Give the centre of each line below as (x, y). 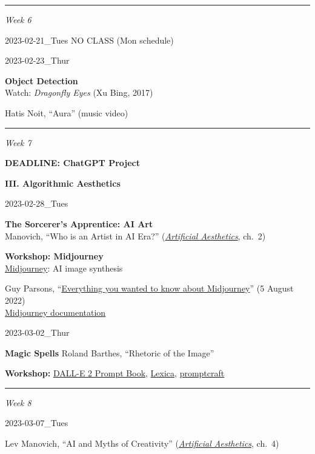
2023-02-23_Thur (37, 60)
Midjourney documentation (55, 312)
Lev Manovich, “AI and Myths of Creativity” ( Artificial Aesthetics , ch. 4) (142, 443)
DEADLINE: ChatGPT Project (72, 163)
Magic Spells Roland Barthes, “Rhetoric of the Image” (110, 352)
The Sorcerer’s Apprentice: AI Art (79, 223)
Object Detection (41, 80)
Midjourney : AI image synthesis (64, 268)
